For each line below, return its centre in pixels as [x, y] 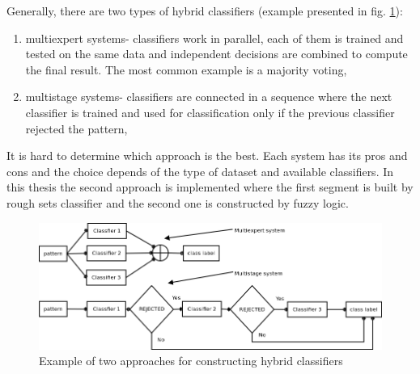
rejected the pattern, [76, 128]
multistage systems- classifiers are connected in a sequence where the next [209, 97]
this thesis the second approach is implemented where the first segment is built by [210, 187]
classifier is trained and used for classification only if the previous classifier [210, 112]
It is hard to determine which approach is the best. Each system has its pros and [207, 155]
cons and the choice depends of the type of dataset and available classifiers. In [200, 171]
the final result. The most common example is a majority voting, [186, 69]
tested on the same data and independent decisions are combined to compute [216, 54]
